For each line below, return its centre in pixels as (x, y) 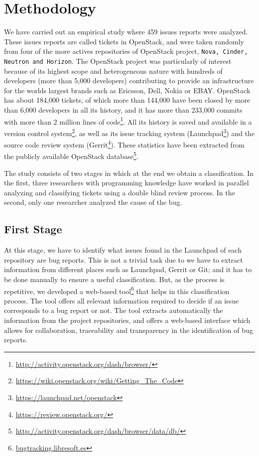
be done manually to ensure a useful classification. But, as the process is (114, 279)
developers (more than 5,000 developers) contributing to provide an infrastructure (129, 80)
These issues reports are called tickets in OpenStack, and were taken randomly (124, 41)
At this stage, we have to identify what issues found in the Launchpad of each (123, 250)
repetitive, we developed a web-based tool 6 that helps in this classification (117, 290)
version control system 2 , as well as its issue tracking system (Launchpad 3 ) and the (129, 132)
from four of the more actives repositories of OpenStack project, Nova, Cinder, (126, 51)
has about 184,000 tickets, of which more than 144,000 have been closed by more (127, 100)
